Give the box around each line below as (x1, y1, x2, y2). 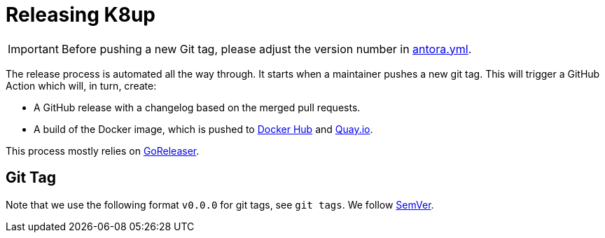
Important (8, 41, 59, 56)
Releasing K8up (6, 3, 155, 27)
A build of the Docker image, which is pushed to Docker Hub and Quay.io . (34, 122, 373, 135)
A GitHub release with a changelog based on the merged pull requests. (34, 101, 361, 113)
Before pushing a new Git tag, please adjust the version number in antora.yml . (61, 41, 472, 56)
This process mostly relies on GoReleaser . (6, 144, 200, 157)
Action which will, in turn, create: (6, 79, 157, 92)
